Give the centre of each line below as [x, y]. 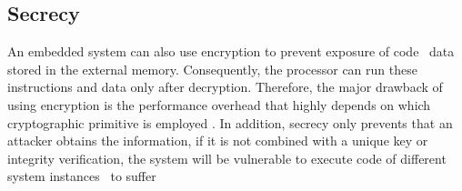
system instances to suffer [82, 176]
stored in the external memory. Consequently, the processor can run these [212, 69]
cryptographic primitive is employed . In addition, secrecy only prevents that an [230, 122]
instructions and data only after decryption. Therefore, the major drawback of [225, 87]
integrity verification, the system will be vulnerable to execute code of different [227, 158]
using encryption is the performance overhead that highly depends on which [219, 104]
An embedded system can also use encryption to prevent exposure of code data [231, 51]
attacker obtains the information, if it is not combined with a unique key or [218, 141]
